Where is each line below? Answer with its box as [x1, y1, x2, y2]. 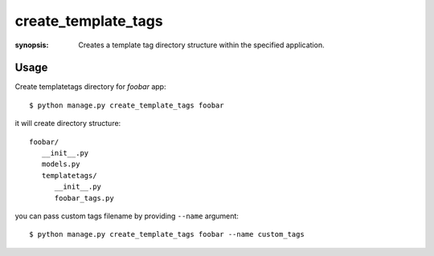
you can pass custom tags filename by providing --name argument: [14, 211, 239, 221]
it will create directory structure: [14, 119, 121, 128]
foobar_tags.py [54, 193, 114, 202]
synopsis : [14, 40, 49, 50]
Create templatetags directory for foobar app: [14, 82, 166, 91]
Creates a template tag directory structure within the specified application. [78, 40, 325, 50]
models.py [41, 160, 80, 169]
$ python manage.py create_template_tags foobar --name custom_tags [29, 230, 305, 239]
